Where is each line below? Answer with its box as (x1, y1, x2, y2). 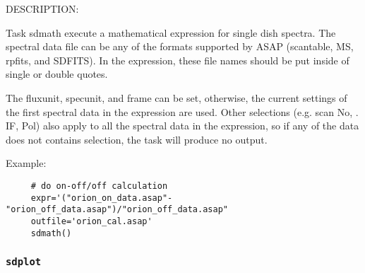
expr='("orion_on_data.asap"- (30, 192, 173, 203)
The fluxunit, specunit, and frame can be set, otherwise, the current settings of (6, 90, 347, 105)
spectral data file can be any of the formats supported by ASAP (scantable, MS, (6, 39, 354, 54)
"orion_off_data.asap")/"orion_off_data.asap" (6, 204, 228, 215)
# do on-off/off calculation (30, 180, 168, 191)
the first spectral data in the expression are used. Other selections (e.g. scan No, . (6, 104, 359, 119)
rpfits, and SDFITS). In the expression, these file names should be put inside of (6, 52, 349, 67)
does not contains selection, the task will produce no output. (6, 132, 268, 146)
